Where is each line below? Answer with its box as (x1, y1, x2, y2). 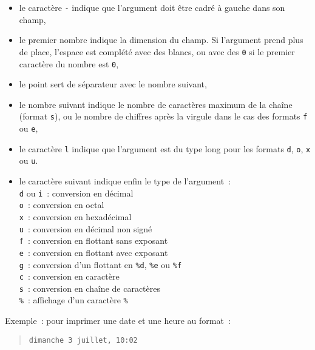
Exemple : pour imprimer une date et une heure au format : (5, 314, 231, 327)
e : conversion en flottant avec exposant (19, 246, 168, 258)
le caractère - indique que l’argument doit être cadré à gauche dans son (19, 1, 285, 13)
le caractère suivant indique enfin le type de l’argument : (19, 174, 231, 187)
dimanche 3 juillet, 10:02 (29, 335, 138, 345)
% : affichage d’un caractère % (19, 294, 128, 306)
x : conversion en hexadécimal (19, 210, 132, 223)
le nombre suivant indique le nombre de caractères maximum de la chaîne (19, 98, 293, 110)
